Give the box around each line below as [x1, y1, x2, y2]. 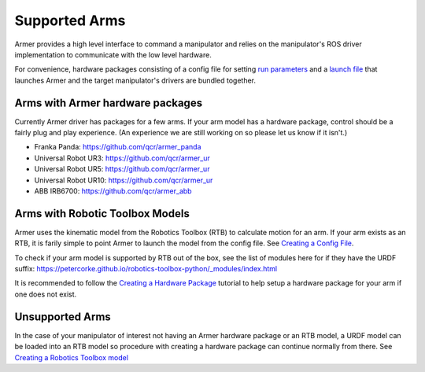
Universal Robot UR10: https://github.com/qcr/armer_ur [34, 175, 213, 185]
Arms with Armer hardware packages [14, 96, 203, 109]
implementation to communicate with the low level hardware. [14, 50, 212, 59]
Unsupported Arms [14, 310, 112, 323]
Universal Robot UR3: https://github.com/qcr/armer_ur [34, 153, 210, 163]
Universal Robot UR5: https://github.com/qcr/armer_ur [34, 164, 210, 174]
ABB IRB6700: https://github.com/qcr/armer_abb [34, 186, 192, 196]
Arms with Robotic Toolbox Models [14, 207, 190, 220]
